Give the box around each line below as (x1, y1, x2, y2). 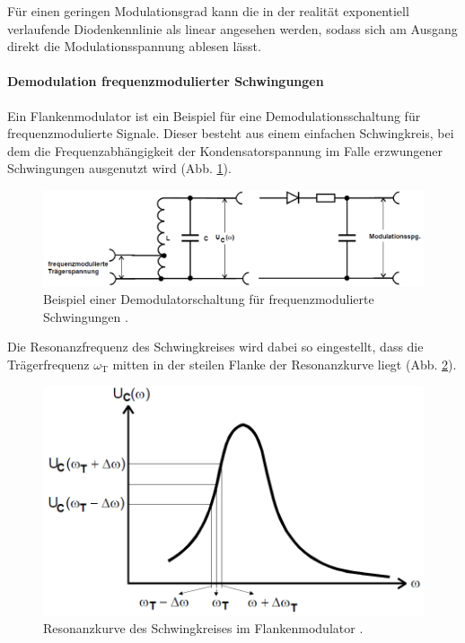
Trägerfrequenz (7, 354, 90, 373)
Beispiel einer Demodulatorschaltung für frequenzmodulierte (43, 290, 374, 308)
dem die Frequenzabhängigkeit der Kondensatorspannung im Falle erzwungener (7, 141, 443, 160)
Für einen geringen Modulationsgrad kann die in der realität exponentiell (7, 2, 409, 20)
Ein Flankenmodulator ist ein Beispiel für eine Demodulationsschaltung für (7, 106, 421, 125)
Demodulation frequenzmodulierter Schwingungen (7, 72, 324, 91)
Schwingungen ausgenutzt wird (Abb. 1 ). (7, 159, 232, 178)
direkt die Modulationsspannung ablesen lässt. (7, 37, 261, 56)
